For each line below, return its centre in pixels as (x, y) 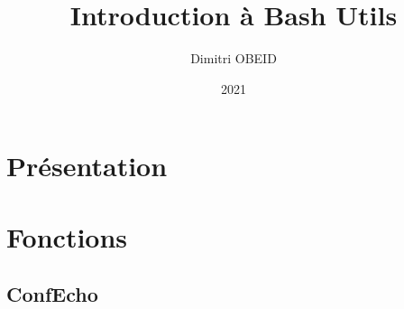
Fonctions (67, 236)
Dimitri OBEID (234, 58)
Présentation (87, 166)
